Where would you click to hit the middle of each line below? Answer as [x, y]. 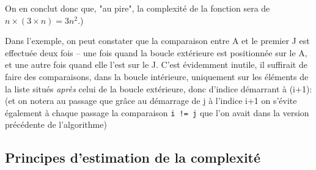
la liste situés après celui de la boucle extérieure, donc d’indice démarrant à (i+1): [159, 88]
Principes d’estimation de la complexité [133, 157]
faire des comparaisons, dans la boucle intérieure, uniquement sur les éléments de [157, 76]
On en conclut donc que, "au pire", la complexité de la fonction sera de [138, 8]
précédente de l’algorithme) [56, 124]
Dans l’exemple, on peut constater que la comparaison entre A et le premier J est [157, 41]
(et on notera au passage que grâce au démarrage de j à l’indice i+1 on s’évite [151, 101]
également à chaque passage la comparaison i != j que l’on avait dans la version [157, 112]
